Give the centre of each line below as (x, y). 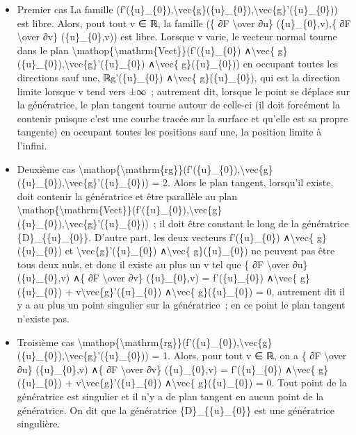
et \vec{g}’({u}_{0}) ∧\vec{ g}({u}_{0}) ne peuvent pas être (200, 251)
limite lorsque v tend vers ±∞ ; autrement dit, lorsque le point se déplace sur (183, 91)
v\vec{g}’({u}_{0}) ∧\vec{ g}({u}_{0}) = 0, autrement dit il (210, 291)
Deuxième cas (46, 169)
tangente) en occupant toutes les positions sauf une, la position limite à (169, 132)
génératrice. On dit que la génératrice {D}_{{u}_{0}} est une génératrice (176, 410)
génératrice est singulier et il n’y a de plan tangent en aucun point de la (170, 396)
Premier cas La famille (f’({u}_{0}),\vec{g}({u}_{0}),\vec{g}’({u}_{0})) (177, 9)
